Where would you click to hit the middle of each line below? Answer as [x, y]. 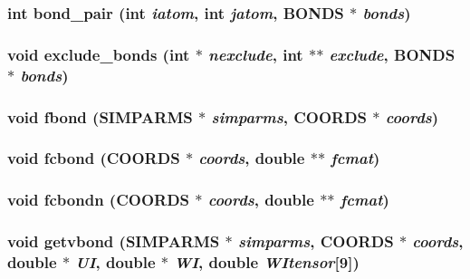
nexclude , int [256, 54]
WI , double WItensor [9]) [267, 261]
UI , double [115, 261]
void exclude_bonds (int [99, 54]
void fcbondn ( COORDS [99, 200]
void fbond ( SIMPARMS [100, 116]
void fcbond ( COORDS [94, 158]
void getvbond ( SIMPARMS [114, 241]
